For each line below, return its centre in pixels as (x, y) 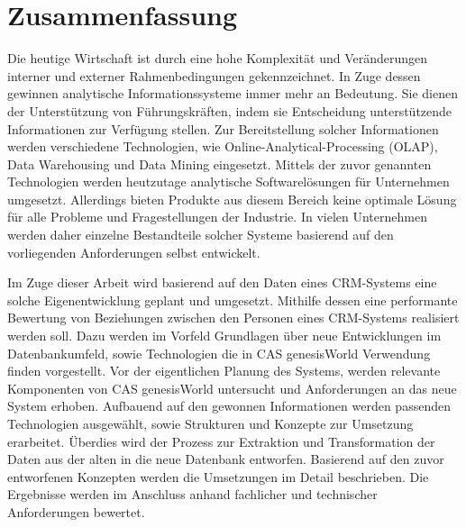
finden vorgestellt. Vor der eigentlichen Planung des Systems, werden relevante (224, 371)
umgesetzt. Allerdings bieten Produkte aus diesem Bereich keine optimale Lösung (232, 199)
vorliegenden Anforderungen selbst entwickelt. (134, 252)
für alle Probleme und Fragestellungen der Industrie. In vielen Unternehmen (217, 217)
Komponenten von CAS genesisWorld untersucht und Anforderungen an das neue (232, 388)
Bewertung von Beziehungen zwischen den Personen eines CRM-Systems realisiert (233, 318)
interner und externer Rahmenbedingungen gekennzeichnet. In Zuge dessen (214, 75)
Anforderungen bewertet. (76, 511)
